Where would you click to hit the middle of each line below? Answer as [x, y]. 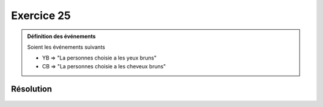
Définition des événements [61, 36]
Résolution [31, 89]
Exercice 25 [41, 15]
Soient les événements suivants [66, 47]
